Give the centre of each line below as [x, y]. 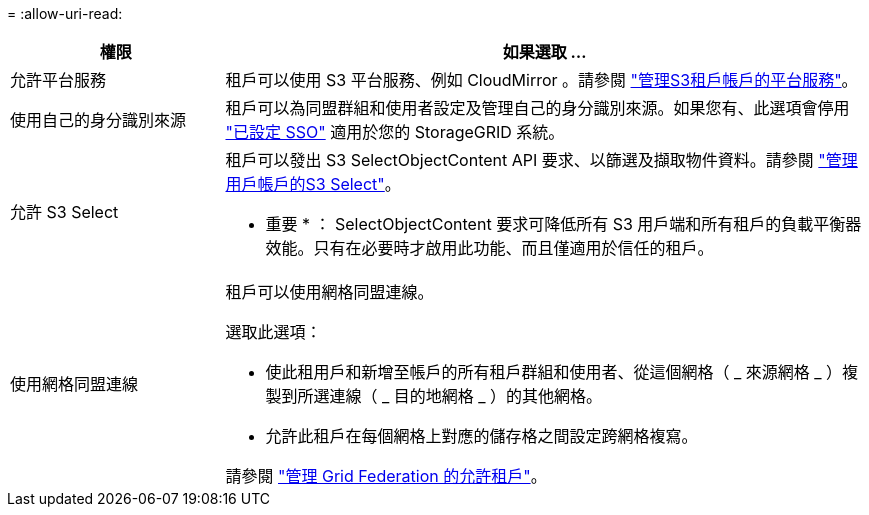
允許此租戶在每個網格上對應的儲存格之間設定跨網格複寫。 [481, 436]
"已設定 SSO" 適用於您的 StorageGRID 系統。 [395, 132]
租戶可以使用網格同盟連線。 [329, 292]
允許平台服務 [58, 80]
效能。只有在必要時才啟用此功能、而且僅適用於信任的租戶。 [489, 248]
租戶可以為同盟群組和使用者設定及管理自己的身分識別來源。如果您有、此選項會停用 [537, 108]
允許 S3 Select [64, 212]
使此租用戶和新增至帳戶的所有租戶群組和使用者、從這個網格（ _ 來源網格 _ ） [554, 372]
